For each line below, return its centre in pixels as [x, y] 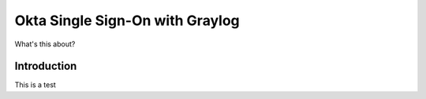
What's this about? [45, 44]
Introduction [46, 66]
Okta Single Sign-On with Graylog [127, 20]
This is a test [35, 85]
